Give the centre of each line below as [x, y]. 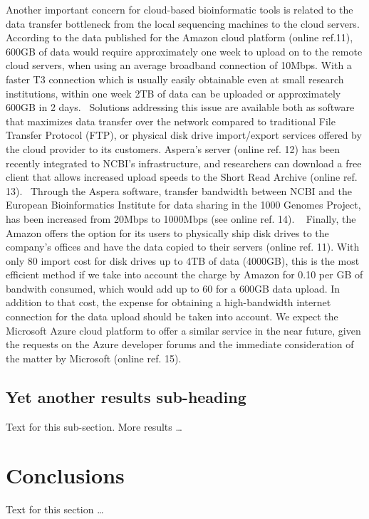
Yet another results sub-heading [126, 396]
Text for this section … [55, 509]
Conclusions [65, 475]
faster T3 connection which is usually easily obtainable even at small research [175, 79]
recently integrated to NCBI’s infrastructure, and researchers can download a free [184, 163]
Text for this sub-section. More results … [94, 426]
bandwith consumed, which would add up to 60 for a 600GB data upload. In [173, 288]
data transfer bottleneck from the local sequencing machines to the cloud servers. [183, 23]
